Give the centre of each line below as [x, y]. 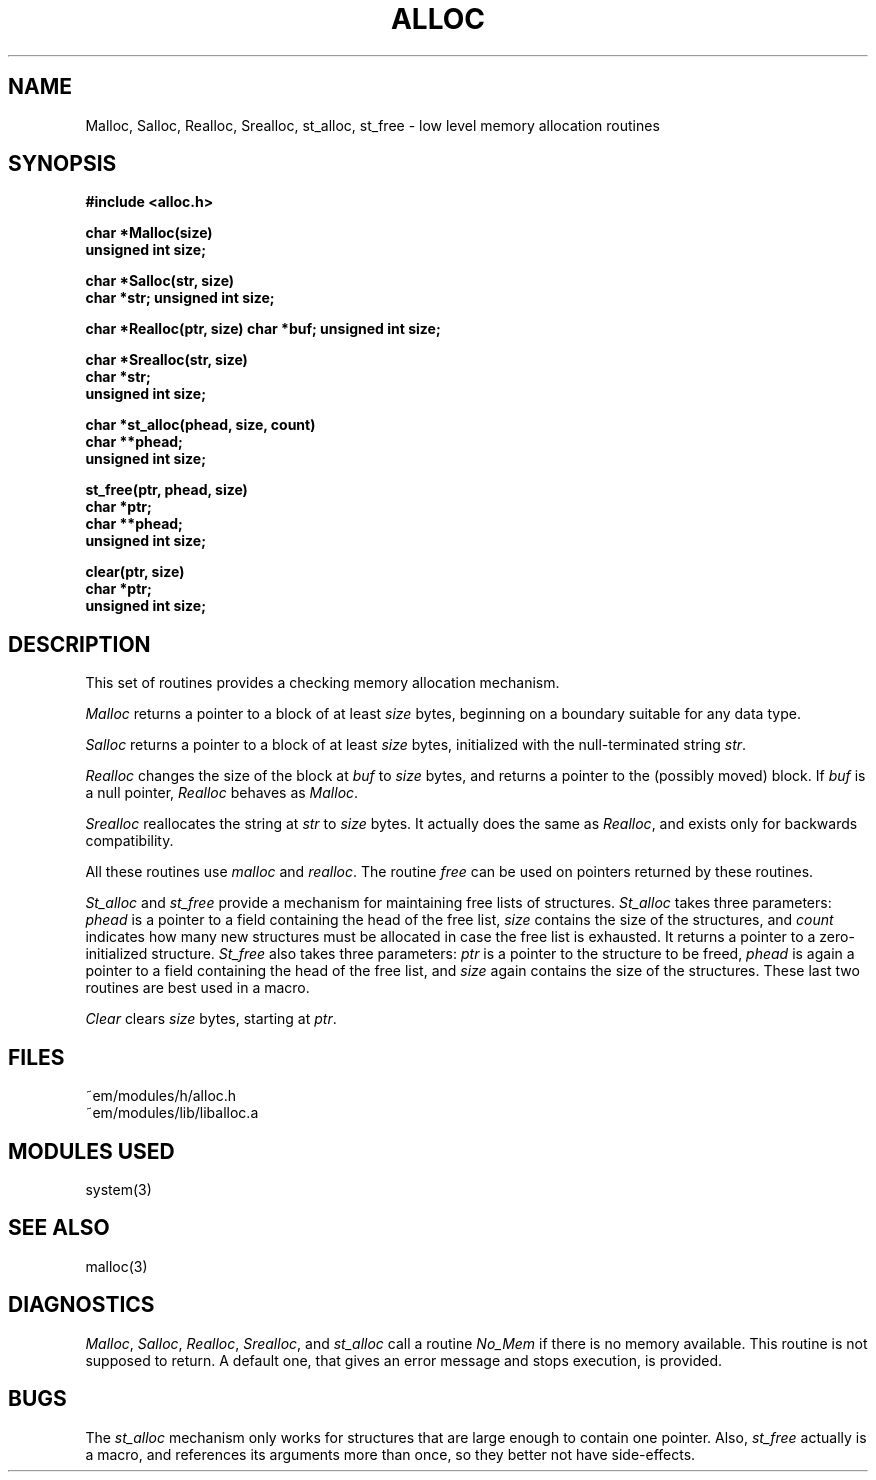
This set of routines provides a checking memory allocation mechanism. [322, 683]
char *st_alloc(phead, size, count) [200, 425]
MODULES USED [91, 1151]
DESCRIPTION [79, 644]
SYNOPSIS [62, 164]
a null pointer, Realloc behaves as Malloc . [222, 793]
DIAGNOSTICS [81, 1305]
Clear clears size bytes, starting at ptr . [211, 1019]
